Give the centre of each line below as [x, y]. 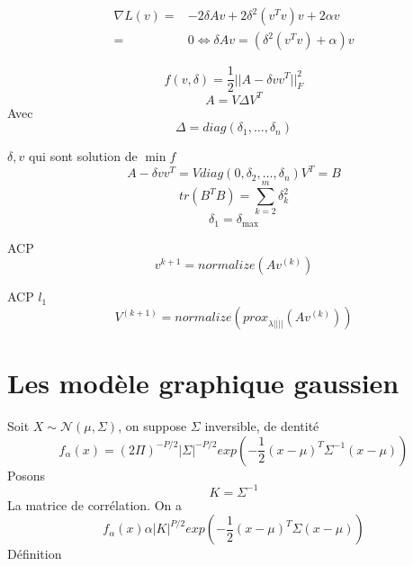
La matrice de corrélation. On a [94, 504]
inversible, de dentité [262, 426]
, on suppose [153, 426]
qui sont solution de [83, 156]
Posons [26, 475]
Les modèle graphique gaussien [203, 383]
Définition [35, 554]
